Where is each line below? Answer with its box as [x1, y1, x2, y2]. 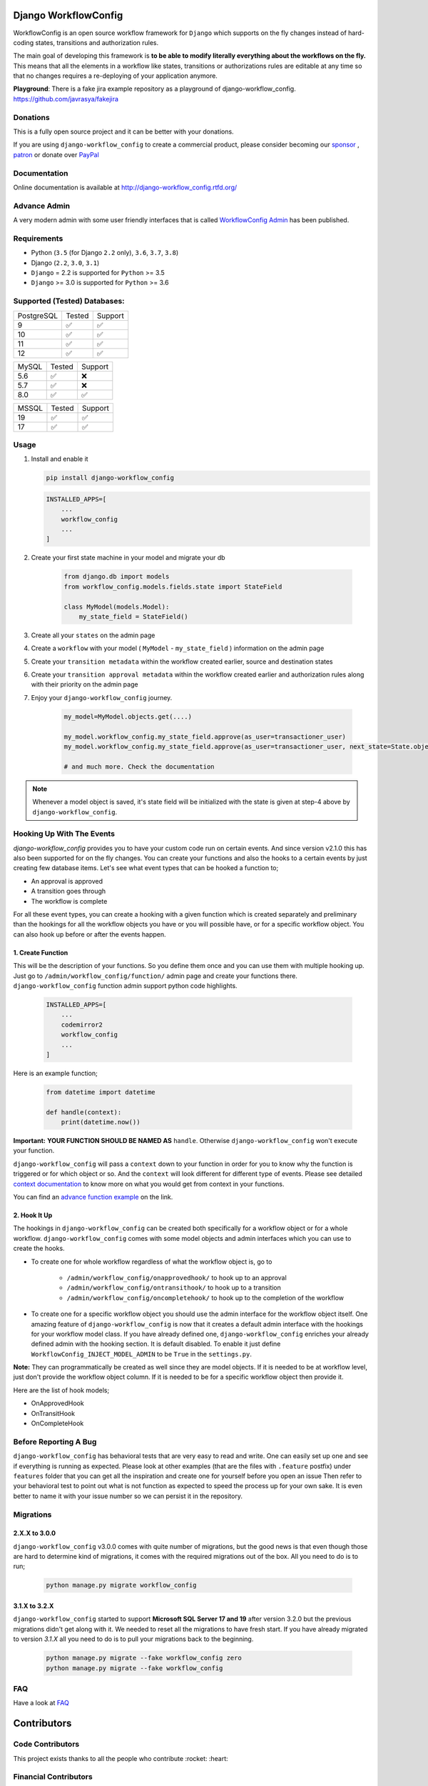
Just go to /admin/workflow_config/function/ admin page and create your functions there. [13, 972, 297, 980]
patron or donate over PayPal [13, 150, 99, 159]
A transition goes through [31, 887, 106, 896]
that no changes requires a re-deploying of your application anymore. [13, 71, 218, 80]
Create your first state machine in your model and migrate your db [31, 554, 225, 562]
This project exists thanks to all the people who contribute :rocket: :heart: [13, 1754, 228, 1762]
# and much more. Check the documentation [63, 762, 215, 771]
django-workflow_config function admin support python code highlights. [13, 982, 238, 989]
